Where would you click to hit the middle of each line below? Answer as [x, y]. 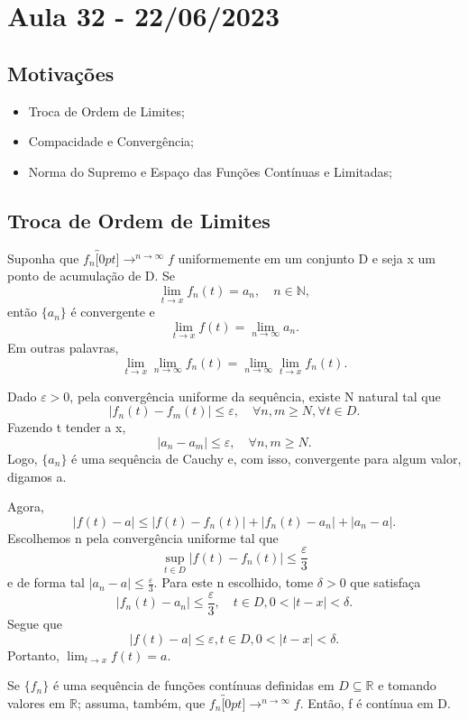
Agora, [26, 507]
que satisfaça [385, 582]
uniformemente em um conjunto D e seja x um [307, 258]
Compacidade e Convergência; [111, 141]
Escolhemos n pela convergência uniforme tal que [143, 537]
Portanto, [33, 654]
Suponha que [43, 258]
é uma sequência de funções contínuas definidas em [193, 685]
